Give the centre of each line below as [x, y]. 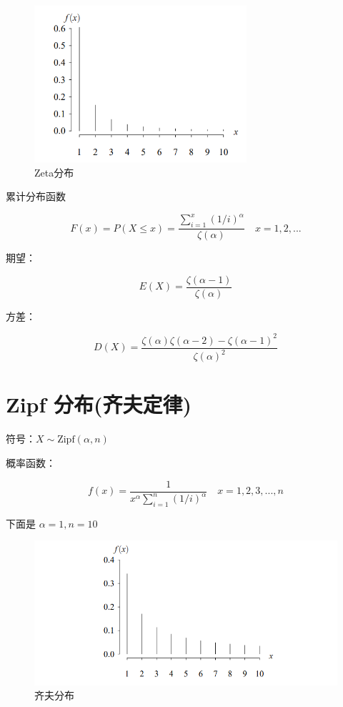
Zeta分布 [54, 172]
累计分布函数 [36, 196]
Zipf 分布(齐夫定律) [99, 404]
